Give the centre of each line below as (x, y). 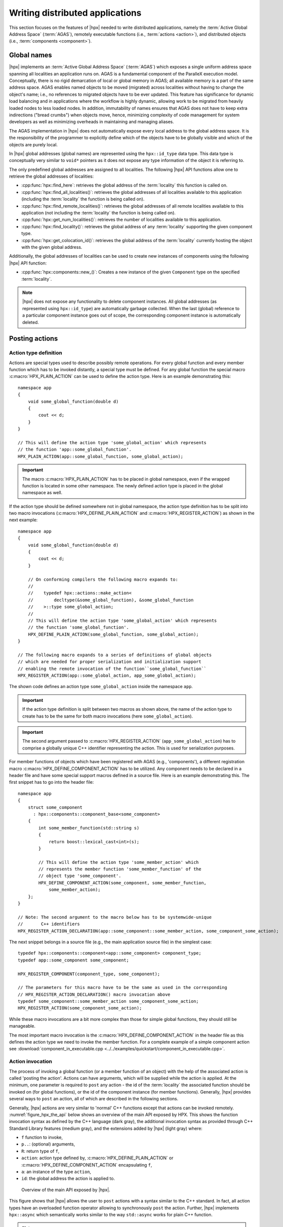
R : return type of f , (40, 1151)
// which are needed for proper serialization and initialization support (110, 662)
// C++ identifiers (49, 924)
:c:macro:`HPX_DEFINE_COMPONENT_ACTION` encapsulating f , (87, 1165)
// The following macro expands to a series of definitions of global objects (115, 655)
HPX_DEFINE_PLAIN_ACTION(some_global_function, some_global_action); (113, 634)
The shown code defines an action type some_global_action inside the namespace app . (101, 687)
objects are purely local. (33, 144)
